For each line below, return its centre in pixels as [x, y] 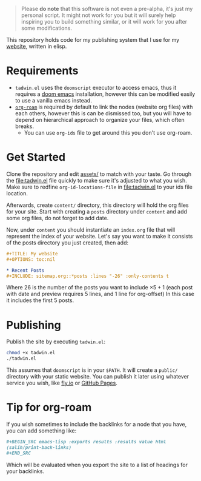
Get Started [36, 157]
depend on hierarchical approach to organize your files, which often [100, 119]
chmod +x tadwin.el [31, 353]
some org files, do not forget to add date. [58, 218]
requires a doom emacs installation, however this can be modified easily [105, 94]
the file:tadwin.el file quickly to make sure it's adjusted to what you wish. [97, 180]
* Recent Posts [25, 270]
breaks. [25, 126]
